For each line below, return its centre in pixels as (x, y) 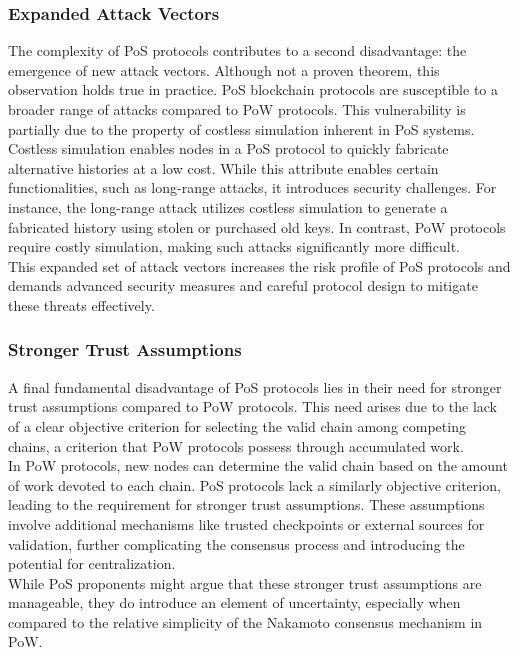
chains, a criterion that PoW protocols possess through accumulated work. (236, 445)
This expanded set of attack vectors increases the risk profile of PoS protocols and (259, 265)
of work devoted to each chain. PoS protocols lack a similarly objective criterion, (254, 484)
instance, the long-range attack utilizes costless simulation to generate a (228, 206)
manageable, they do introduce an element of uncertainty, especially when (234, 602)
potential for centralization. (92, 563)
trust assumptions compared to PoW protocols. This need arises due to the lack (252, 406)
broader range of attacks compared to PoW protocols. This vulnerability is (237, 109)
